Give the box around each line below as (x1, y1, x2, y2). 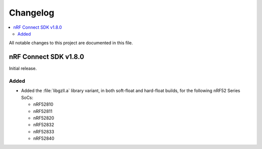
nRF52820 (33, 115, 54, 121)
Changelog (9, 7, 54, 18)
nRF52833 (33, 129, 54, 134)
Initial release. (9, 66, 37, 72)
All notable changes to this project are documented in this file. (9, 40, 133, 46)
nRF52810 (33, 101, 53, 107)
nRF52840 (33, 135, 54, 141)
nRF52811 (33, 108, 53, 114)
